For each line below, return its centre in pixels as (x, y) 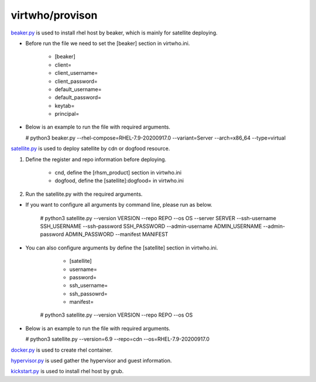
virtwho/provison (54, 15)
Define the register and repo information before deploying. (96, 159)
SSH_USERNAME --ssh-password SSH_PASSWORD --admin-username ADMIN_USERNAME (151, 226)
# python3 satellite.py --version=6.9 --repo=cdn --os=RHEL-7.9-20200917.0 (118, 339)
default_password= (78, 98)
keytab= (65, 106)
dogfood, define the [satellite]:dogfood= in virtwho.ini (119, 180)
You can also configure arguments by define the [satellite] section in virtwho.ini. (122, 248)
